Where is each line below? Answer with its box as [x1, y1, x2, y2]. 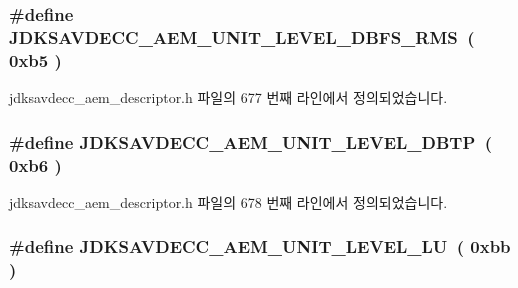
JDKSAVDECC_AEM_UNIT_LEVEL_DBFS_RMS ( [9, 24, 475, 49]
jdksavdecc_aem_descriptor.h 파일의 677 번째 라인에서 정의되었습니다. [9, 87, 448, 108]
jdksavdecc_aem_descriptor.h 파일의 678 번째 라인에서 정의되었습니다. [9, 191, 448, 212]
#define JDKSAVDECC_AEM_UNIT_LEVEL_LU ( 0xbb [9, 234, 511, 259]
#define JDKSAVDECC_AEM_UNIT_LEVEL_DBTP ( [9, 129, 493, 154]
